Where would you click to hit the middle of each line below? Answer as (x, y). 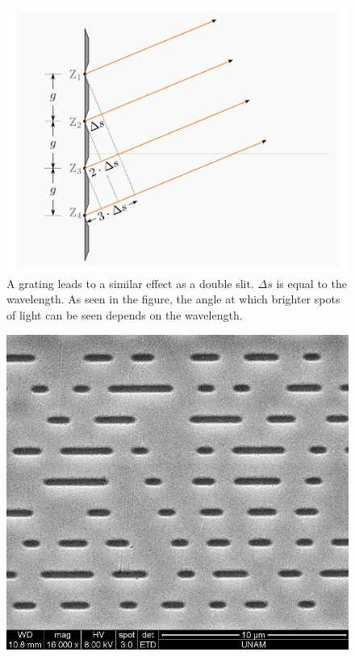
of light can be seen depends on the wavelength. (125, 314)
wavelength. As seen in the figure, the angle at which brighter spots (173, 299)
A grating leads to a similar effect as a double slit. (130, 283)
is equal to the (311, 283)
